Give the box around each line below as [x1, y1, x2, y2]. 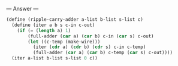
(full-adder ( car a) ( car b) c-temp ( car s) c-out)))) [32, 50, 173, 56]
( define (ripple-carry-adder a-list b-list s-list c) [6, 17, 144, 23]
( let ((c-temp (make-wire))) [28, 39, 101, 45]
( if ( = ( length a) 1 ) [17, 27, 71, 33]
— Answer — [6, 5, 39, 12]
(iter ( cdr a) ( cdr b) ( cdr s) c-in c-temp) [32, 44, 146, 50]
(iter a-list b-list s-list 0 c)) [11, 55, 98, 61]
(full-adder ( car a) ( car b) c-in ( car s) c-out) [28, 33, 154, 39]
